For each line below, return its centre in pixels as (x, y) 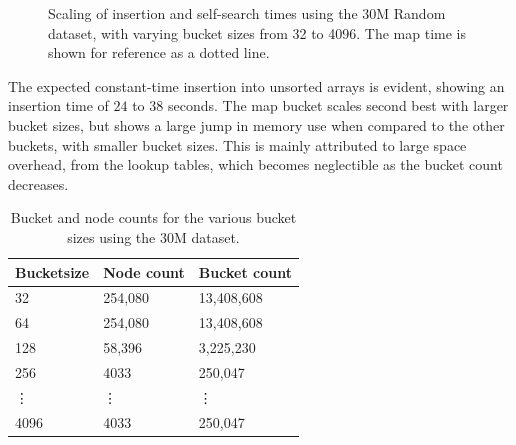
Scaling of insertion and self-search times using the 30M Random (247, 13)
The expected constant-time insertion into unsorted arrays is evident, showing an (256, 85)
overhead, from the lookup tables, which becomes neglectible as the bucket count (255, 164)
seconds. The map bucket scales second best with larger (338, 105)
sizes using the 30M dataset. (153, 236)
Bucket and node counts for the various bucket (153, 217)
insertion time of (58, 105)
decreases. (38, 183)
